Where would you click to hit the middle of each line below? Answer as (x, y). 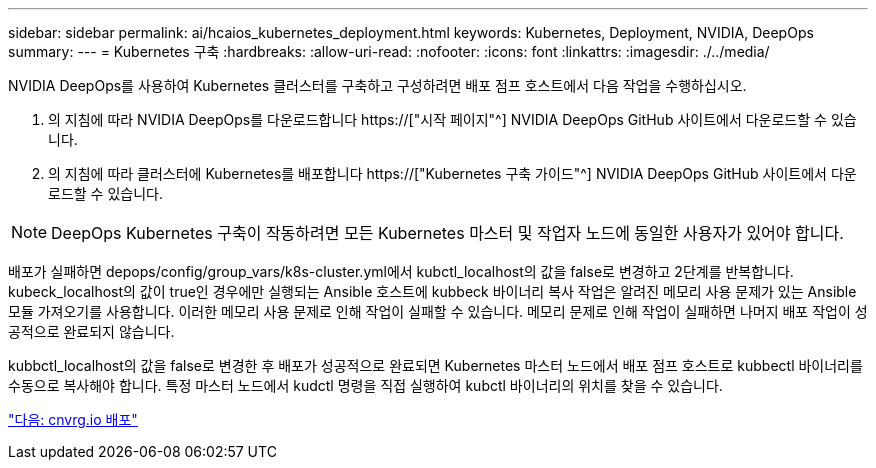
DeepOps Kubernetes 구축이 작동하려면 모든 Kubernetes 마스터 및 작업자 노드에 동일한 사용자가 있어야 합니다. (447, 233)
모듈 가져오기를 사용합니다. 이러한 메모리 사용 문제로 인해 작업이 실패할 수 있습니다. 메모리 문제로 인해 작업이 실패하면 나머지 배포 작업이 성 (438, 311)
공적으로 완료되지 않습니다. (91, 331)
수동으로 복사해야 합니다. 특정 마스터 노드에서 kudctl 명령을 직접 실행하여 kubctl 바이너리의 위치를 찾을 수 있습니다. (365, 385)
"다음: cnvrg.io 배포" (73, 419)
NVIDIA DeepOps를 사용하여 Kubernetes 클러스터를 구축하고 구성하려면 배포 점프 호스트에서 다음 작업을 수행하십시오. (377, 85)
